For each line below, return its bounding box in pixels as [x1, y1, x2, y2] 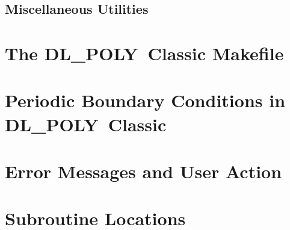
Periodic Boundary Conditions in [5, 88, 286, 113]
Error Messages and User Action [5, 158, 282, 183]
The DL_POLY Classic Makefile [5, 40, 284, 65]
